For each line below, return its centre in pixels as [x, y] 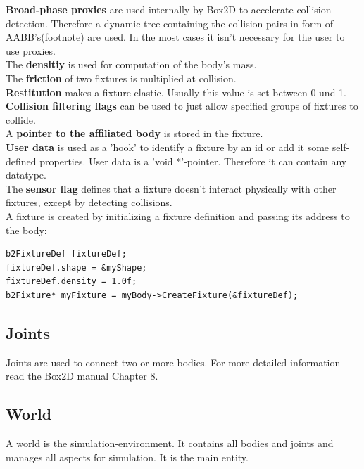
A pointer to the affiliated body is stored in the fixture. [134, 133]
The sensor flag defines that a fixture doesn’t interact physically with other [171, 188]
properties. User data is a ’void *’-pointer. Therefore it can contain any [193, 161]
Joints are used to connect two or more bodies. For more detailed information [173, 362]
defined [21, 161]
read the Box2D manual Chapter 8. [82, 376]
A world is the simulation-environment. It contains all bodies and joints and [170, 443]
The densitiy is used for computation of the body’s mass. [131, 64]
